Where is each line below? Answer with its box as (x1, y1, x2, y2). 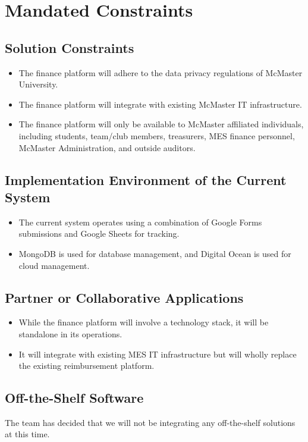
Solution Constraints (5, 38, 134, 57)
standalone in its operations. (18, 327, 122, 340)
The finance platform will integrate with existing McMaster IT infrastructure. (18, 98, 302, 110)
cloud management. (18, 259, 90, 271)
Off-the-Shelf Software (5, 388, 144, 407)
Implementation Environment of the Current (5, 170, 287, 189)
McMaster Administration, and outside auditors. (18, 141, 196, 153)
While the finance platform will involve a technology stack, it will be (18, 316, 269, 328)
